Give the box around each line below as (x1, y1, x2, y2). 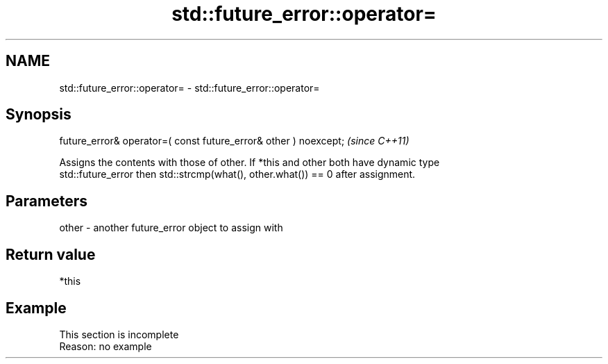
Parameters (6, 192, 87, 210)
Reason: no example (59, 340, 152, 352)
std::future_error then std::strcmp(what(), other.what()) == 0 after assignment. (59, 168, 416, 181)
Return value (6, 245, 96, 263)
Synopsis (6, 106, 71, 124)
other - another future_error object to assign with (59, 222, 283, 234)
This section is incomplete (59, 328, 179, 340)
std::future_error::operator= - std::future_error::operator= (59, 81, 320, 94)
